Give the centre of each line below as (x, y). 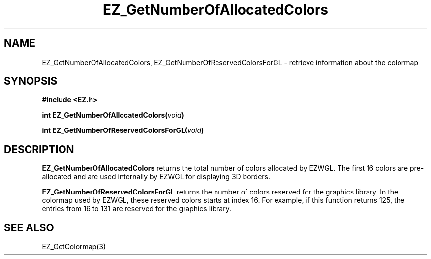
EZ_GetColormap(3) (74, 247)
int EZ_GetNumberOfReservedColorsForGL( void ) (123, 130)
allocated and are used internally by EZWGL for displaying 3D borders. (156, 177)
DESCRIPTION (39, 149)
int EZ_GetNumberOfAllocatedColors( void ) (113, 115)
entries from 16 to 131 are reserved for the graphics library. (137, 209)
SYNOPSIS (31, 81)
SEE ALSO (29, 227)
